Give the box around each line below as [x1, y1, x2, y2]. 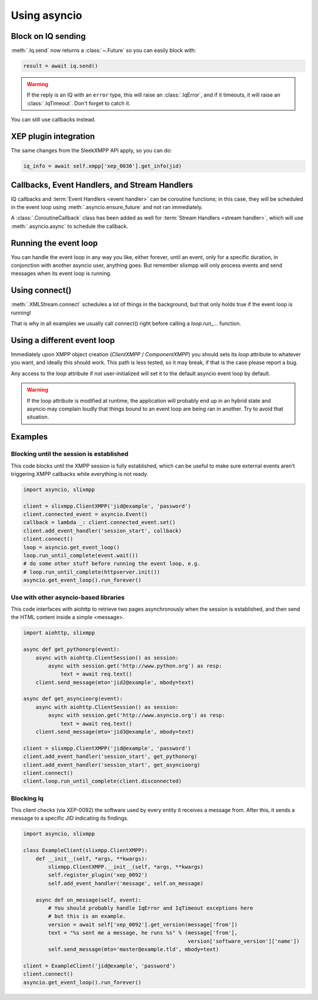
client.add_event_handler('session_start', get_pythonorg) [23, 753, 197, 760]
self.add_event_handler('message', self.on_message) [48, 880, 204, 886]
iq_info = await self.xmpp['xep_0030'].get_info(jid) [23, 163, 182, 170]
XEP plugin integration [11, 131, 95, 141]
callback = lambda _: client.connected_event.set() [23, 519, 176, 526]
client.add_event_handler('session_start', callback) [23, 527, 182, 534]
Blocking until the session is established [11, 450, 129, 458]
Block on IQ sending [11, 31, 86, 41]
